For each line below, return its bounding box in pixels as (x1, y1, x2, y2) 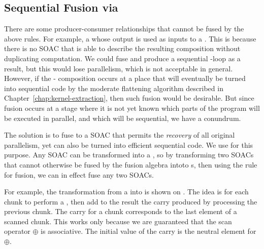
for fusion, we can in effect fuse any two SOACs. (4, 169, 154, 180)
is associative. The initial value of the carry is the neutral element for (41, 226, 256, 236)
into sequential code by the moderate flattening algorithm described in (4, 82, 223, 93)
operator (4, 226, 30, 236)
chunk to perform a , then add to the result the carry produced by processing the (4, 196, 257, 206)
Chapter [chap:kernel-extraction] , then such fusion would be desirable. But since (4, 93, 254, 103)
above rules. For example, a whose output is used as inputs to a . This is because (4, 33, 256, 44)
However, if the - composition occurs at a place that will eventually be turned (4, 73, 246, 84)
